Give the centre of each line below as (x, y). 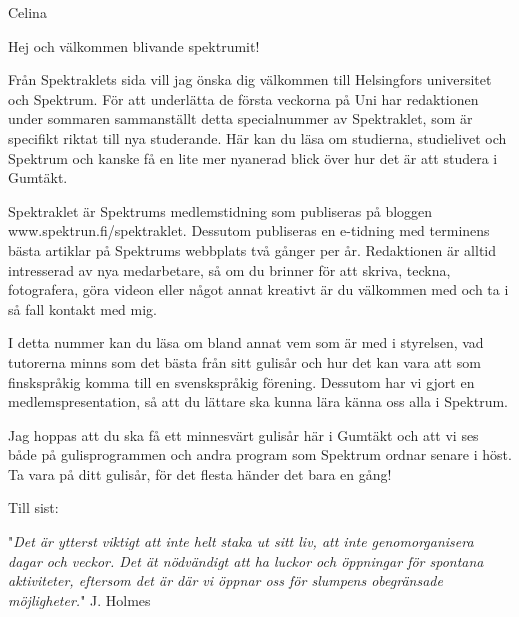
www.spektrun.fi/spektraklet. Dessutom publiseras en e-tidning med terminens (249, 230)
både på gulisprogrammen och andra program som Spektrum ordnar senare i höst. (260, 454)
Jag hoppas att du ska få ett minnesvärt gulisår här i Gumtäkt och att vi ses (243, 434)
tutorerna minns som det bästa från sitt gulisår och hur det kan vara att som (244, 361)
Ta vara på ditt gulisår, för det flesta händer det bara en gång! (200, 473)
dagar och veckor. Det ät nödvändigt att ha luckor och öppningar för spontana (246, 560)
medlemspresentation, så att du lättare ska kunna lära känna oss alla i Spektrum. (258, 401)
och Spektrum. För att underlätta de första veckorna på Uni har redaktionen (243, 98)
